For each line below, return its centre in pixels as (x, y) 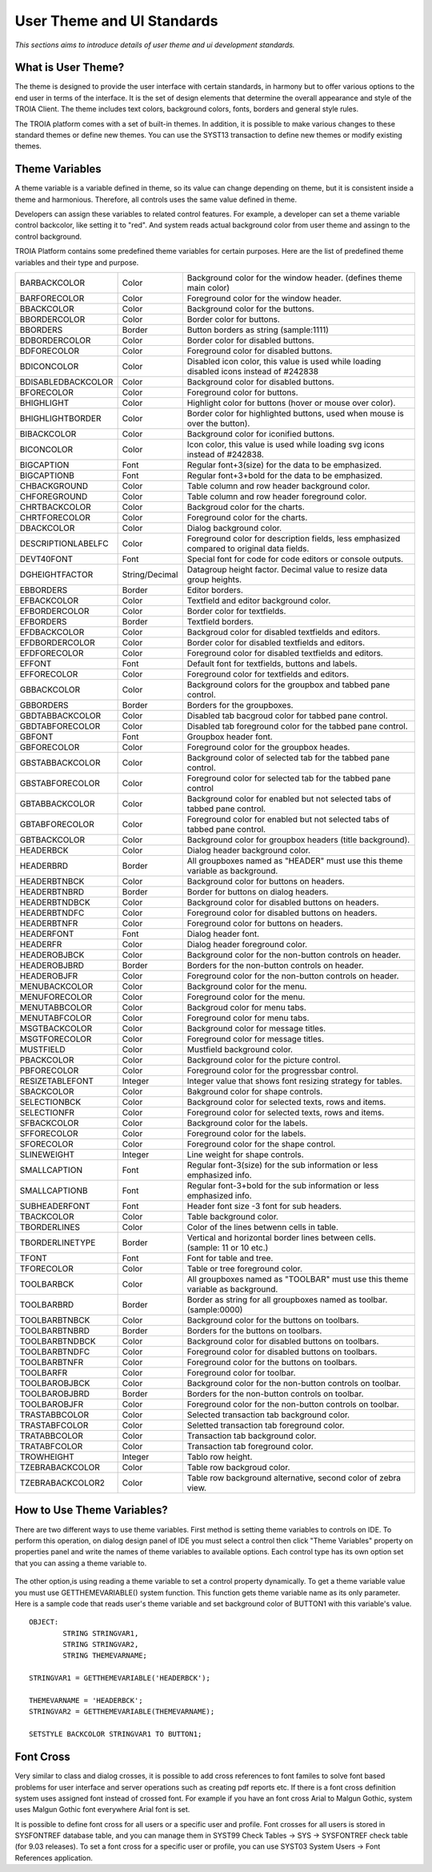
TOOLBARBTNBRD (55, 1331)
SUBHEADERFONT (55, 1207)
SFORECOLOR (46, 1144)
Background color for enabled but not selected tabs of (289, 799)
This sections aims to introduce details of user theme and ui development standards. (155, 45)
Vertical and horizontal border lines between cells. (281, 1238)
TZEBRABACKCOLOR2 (62, 1483)
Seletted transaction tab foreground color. (266, 1425)
